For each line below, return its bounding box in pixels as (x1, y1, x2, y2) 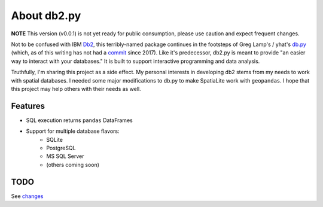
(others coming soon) (46, 161, 100, 168)
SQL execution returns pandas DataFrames (26, 117, 133, 124)
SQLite (46, 136, 63, 143)
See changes (11, 192, 44, 200)
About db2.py (11, 9, 81, 22)
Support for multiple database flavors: (26, 127, 120, 135)
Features (11, 101, 45, 111)
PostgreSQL (46, 144, 76, 151)
